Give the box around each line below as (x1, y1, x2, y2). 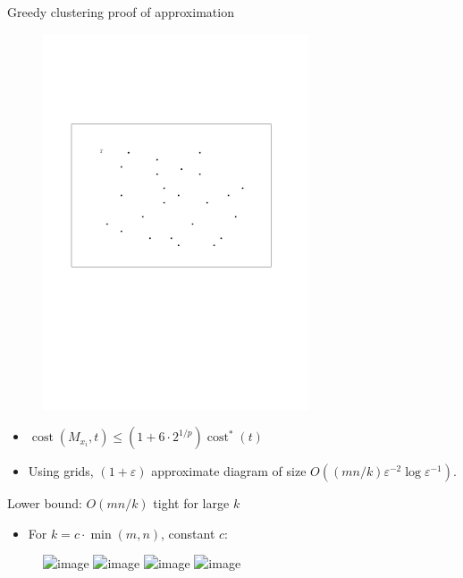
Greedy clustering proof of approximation (7, 3, 234, 21)
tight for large (153, 494, 230, 513)
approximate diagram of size (151, 462, 307, 480)
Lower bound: (7, 494, 82, 513)
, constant (161, 523, 215, 542)
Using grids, (28, 462, 94, 480)
